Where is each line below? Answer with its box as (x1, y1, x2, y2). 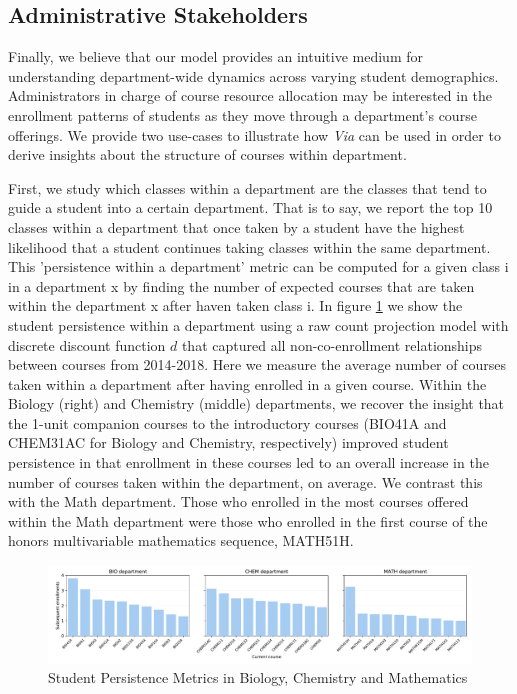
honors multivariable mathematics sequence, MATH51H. (8, 530, 354, 551)
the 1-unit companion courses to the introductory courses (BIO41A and (8, 412, 447, 433)
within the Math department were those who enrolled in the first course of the (8, 510, 488, 531)
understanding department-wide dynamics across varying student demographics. (8, 65, 499, 86)
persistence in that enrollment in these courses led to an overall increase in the (8, 452, 489, 473)
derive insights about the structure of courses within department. (8, 144, 407, 165)
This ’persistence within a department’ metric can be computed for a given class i (8, 256, 509, 277)
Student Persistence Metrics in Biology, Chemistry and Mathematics (48, 667, 468, 688)
